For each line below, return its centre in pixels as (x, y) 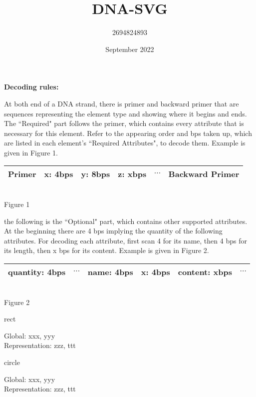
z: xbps (132, 174)
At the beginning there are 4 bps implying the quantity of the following (113, 231)
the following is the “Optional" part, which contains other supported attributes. (126, 221)
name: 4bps (110, 272)
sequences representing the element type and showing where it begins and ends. (126, 113)
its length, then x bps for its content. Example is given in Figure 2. (107, 250)
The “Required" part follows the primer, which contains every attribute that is (124, 123)
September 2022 (130, 49)
